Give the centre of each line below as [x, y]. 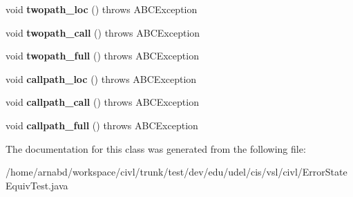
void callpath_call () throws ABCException [102, 102]
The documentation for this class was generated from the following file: [156, 148]
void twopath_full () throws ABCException [102, 56]
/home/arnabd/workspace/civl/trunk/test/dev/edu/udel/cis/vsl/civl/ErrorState [176, 172]
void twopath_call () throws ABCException [103, 32]
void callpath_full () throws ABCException [102, 125]
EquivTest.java [37, 185]
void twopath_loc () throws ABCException [102, 9]
